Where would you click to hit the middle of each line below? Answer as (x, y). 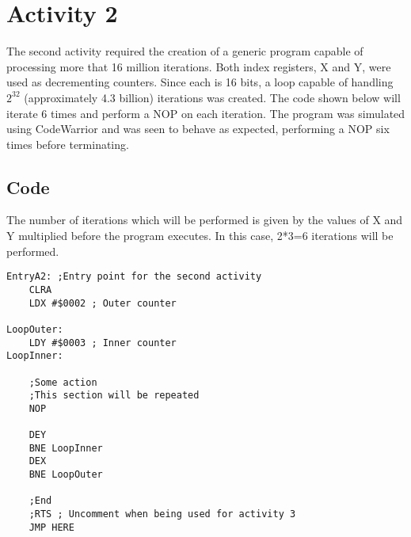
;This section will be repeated (114, 396)
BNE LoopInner (66, 448)
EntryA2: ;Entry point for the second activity (134, 277)
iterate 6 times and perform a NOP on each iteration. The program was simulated (206, 113)
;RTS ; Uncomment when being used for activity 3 (162, 514)
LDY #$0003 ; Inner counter (103, 343)
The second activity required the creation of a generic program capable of (185, 51)
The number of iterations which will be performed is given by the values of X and (205, 220)
